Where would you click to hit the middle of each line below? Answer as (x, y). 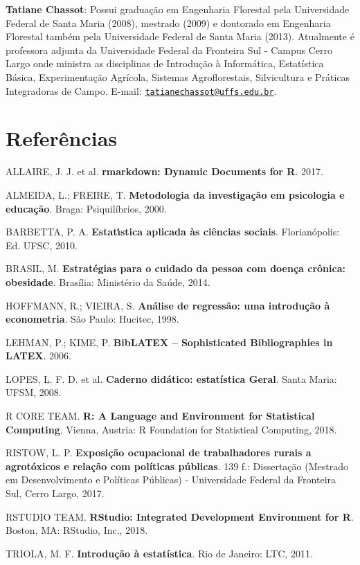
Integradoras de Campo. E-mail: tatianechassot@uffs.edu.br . (141, 90)
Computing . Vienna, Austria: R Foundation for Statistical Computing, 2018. (171, 429)
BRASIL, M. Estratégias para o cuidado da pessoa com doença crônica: (175, 268)
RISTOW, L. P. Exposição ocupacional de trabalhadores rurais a (159, 452)
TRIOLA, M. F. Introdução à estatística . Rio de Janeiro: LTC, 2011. (159, 553)
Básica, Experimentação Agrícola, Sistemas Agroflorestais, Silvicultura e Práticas (178, 77)
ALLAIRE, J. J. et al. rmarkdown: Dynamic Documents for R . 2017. (164, 171)
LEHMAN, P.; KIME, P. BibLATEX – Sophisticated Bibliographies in (169, 342)
